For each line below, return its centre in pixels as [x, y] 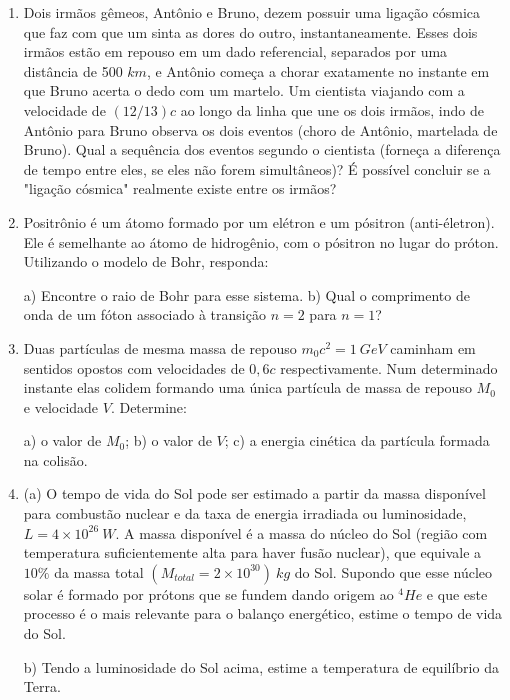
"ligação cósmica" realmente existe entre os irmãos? [180, 188]
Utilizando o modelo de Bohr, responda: [146, 261]
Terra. [42, 686]
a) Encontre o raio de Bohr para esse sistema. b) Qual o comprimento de [246, 294]
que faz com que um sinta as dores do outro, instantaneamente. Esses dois [250, 31]
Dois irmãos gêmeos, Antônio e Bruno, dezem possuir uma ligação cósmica [252, 12]
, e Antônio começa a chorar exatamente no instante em [318, 70]
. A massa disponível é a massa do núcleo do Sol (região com [301, 532]
